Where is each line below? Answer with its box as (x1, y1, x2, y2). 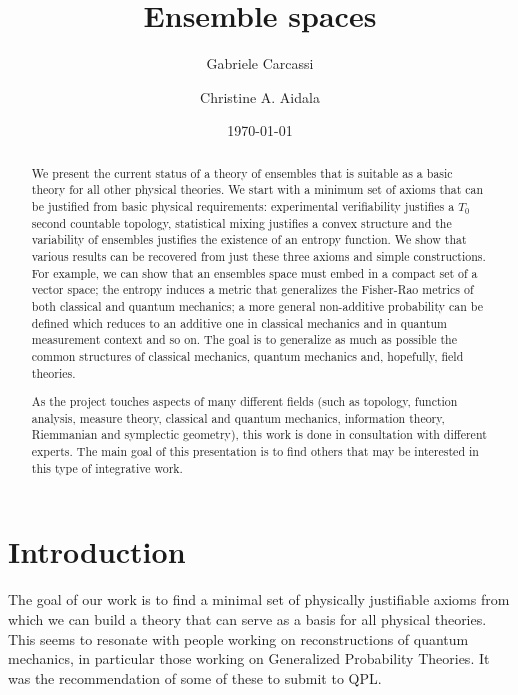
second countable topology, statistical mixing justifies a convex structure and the (31, 214, 452, 231)
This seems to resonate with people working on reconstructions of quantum (8, 628, 469, 649)
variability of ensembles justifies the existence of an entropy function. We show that (31, 231, 467, 248)
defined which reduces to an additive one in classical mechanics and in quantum (31, 314, 447, 331)
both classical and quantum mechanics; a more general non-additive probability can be (31, 297, 483, 314)
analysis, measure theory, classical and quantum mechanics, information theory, (31, 409, 445, 426)
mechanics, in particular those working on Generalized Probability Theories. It (8, 648, 490, 669)
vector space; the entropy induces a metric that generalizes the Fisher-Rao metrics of (31, 281, 474, 298)
